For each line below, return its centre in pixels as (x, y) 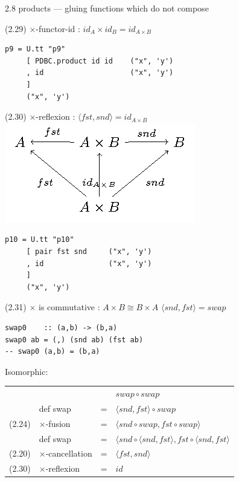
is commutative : (69, 307)
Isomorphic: (27, 371)
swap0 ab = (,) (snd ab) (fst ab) (74, 340)
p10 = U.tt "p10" (40, 240)
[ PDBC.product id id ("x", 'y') (100, 61)
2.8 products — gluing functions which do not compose (107, 8)
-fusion (58, 423)
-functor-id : (58, 28)
